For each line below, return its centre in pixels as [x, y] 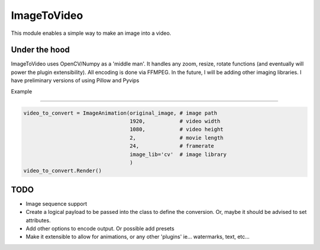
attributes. [38, 220]
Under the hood [41, 50]
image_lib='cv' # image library [178, 154]
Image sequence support [56, 203]
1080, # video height [177, 129]
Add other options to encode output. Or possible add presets [100, 229]
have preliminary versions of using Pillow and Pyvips [75, 80]
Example [22, 91]
